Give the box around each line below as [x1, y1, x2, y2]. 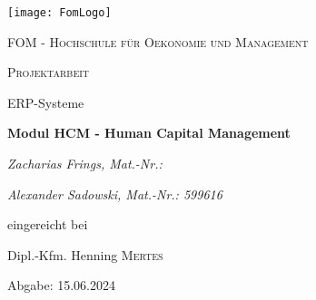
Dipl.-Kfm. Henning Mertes [7, 245, 163, 264]
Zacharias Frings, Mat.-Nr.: [7, 154, 163, 173]
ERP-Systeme [7, 92, 84, 111]
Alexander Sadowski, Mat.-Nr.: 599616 [7, 184, 222, 203]
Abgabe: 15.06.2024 [7, 276, 116, 295]
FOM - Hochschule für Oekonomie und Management [7, 32, 309, 51]
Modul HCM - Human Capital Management [7, 123, 291, 142]
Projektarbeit [7, 63, 90, 82]
